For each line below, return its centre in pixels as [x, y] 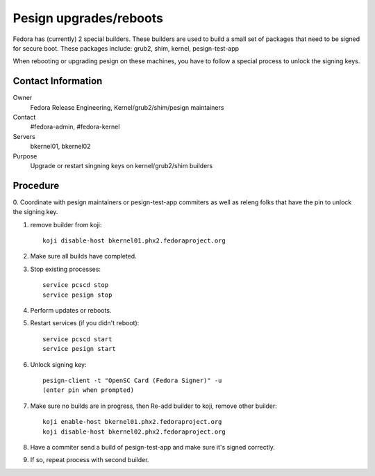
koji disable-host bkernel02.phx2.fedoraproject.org [134, 432]
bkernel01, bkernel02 [60, 147]
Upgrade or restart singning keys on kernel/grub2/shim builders [122, 165]
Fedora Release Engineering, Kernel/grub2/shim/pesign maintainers [127, 107]
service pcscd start [77, 339]
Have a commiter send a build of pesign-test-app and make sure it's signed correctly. [153, 447]
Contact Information [58, 81]
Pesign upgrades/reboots [88, 18]
